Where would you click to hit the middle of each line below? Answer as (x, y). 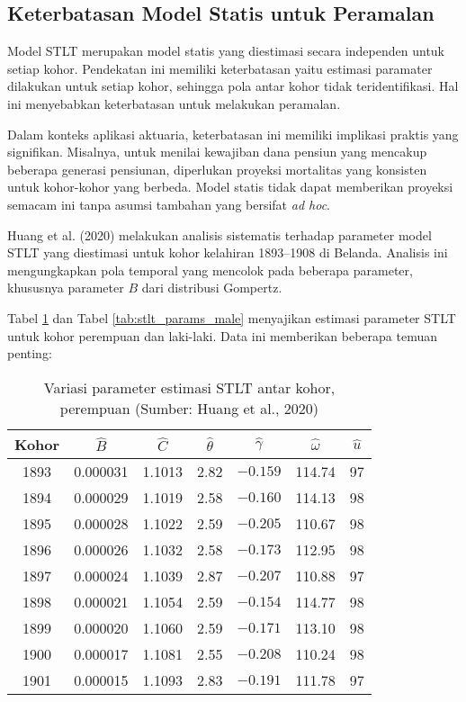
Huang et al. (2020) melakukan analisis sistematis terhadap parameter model (220, 234)
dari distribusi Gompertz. (212, 288)
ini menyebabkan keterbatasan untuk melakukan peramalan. (174, 103)
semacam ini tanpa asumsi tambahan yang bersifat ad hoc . (169, 204)
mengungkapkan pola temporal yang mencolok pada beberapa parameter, (210, 270)
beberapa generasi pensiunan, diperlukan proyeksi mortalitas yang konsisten (217, 169)
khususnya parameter (66, 288)
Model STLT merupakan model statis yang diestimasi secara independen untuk (226, 51)
